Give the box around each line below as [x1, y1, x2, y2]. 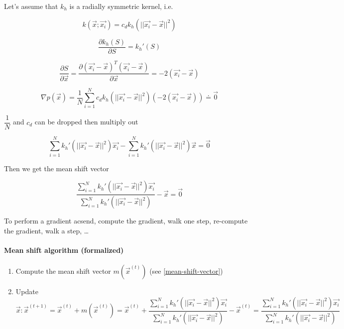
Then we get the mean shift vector [4, 163, 109, 173]
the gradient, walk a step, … [4, 225, 89, 235]
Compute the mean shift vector [15, 266, 111, 276]
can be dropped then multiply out [34, 116, 138, 127]
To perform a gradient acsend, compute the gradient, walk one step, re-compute [4, 216, 248, 226]
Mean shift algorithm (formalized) [4, 244, 124, 255]
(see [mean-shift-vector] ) [149, 266, 223, 276]
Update [15, 286, 38, 297]
